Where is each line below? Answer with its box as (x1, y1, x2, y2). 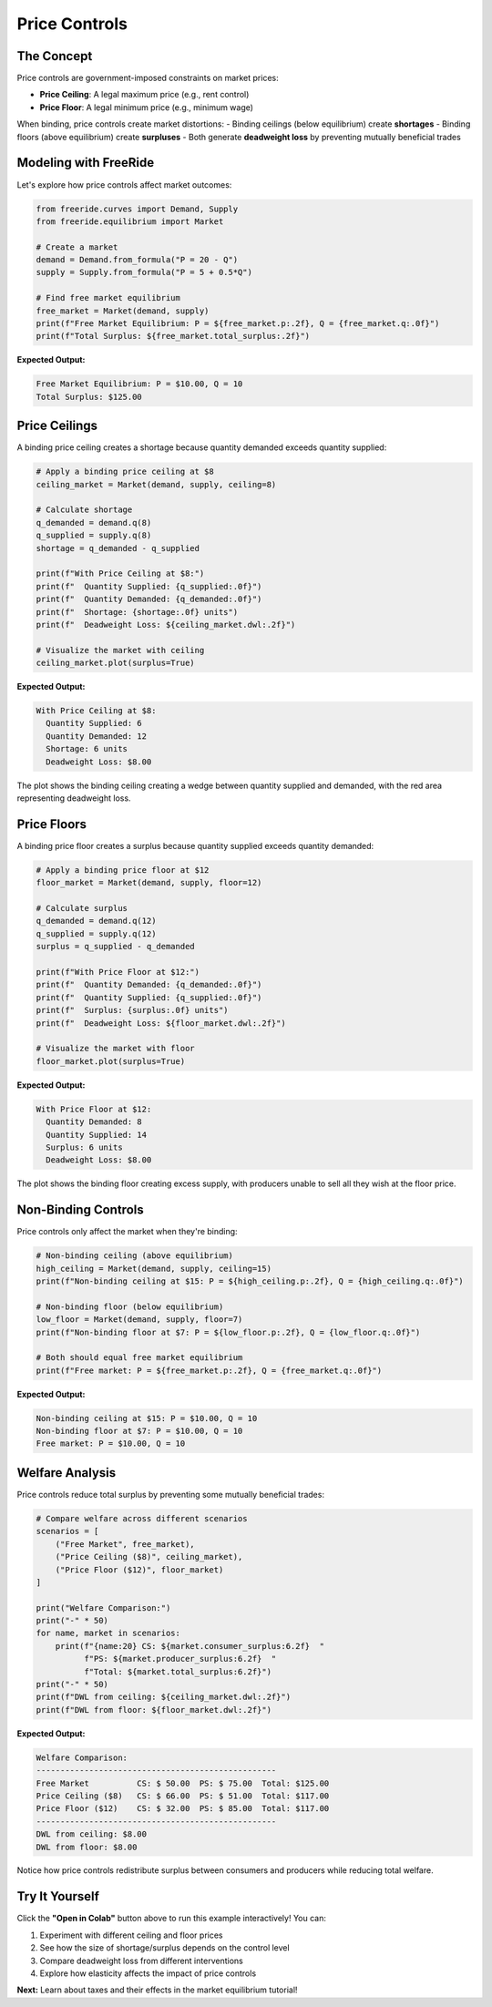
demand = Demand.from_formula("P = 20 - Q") (36, 255, 239, 265)
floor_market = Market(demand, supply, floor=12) (36, 877, 262, 888)
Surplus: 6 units (46, 1142, 123, 1152)
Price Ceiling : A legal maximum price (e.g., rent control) (39, 89, 250, 100)
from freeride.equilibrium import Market (36, 216, 224, 227)
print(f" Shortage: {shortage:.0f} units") (36, 607, 239, 617)
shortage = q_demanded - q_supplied (36, 543, 200, 553)
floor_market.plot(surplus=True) (36, 1056, 186, 1066)
